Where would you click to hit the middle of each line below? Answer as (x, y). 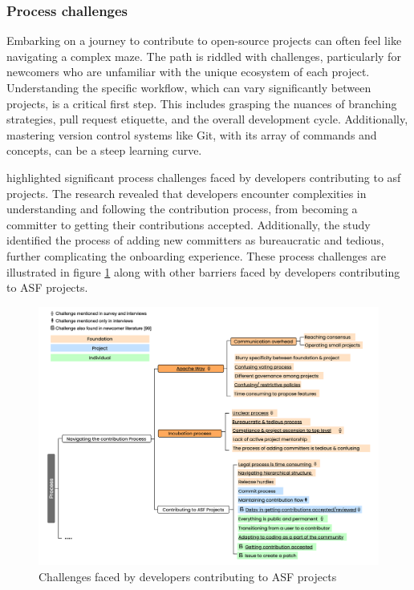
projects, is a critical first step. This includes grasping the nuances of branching (202, 103)
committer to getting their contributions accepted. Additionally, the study (189, 224)
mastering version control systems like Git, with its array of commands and (192, 134)
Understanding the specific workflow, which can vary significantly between (189, 87)
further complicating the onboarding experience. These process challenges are (197, 255)
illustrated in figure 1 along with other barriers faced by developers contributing (203, 271)
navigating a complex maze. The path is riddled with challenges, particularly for (204, 56)
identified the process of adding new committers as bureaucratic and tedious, (195, 240)
